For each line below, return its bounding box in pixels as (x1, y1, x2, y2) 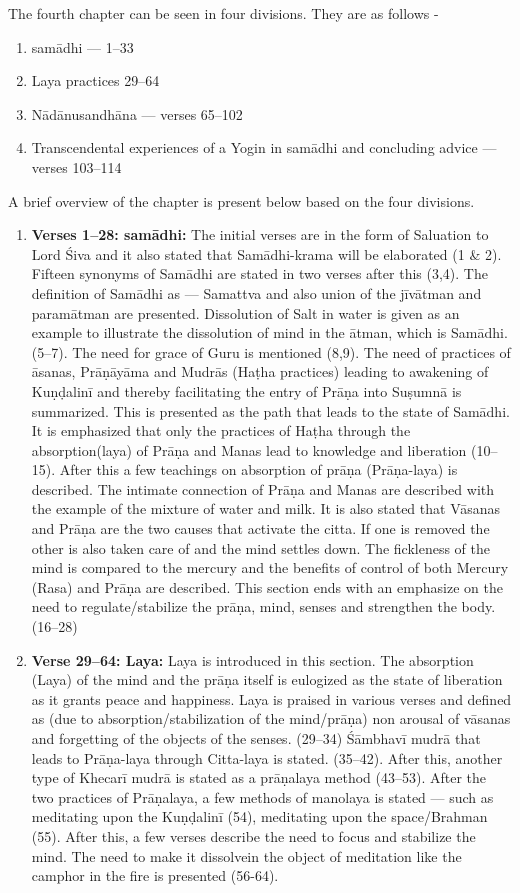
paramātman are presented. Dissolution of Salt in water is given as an (31, 302, 460, 323)
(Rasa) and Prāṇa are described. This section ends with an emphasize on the (31, 576, 503, 597)
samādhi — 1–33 (31, 36, 134, 57)
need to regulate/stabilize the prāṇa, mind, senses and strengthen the (31, 596, 457, 617)
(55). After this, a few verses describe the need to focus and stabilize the (31, 825, 476, 846)
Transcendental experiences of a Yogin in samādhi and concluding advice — (31, 137, 497, 158)
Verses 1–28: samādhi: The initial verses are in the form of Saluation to (31, 224, 489, 245)
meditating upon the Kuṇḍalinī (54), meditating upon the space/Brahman (31, 806, 488, 827)
